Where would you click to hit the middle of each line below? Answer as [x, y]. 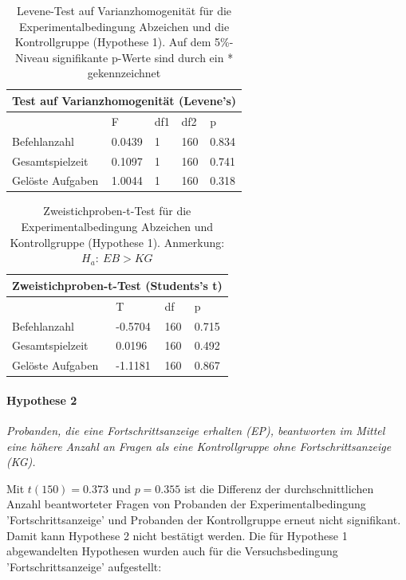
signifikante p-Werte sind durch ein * [143, 57]
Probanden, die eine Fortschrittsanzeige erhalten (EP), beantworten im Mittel [196, 431]
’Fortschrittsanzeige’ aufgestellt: [84, 566]
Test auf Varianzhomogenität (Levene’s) [124, 100]
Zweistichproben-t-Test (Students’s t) [117, 285]
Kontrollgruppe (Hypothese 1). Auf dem [113, 42]
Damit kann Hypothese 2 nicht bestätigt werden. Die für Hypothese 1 [177, 535]
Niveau [32, 57]
